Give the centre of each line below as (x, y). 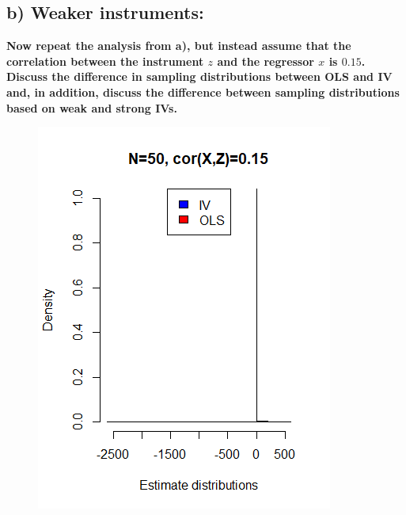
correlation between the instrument (105, 61)
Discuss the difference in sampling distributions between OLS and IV (199, 76)
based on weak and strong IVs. (92, 107)
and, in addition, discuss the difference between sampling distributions (203, 92)
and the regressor (266, 61)
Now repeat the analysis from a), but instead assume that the (179, 46)
